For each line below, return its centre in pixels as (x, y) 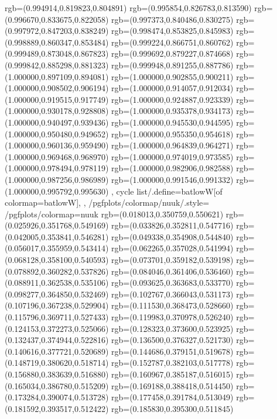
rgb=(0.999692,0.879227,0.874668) (172, 53)
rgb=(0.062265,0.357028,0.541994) (172, 248)
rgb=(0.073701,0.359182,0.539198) (172, 260)
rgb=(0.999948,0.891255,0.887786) (172, 65)
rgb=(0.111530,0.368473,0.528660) (172, 305)
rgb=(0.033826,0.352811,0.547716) (172, 225)
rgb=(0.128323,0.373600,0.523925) (172, 328)
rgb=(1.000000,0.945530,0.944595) (172, 122)
